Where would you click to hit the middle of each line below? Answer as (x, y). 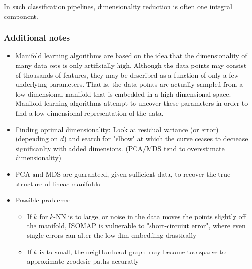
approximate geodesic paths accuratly (83, 261)
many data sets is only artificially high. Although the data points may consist (131, 65)
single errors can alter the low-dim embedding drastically (112, 235)
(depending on (37, 139)
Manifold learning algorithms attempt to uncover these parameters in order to (132, 103)
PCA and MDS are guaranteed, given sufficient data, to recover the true (123, 174)
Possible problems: (43, 200)
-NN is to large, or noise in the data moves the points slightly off (150, 216)
